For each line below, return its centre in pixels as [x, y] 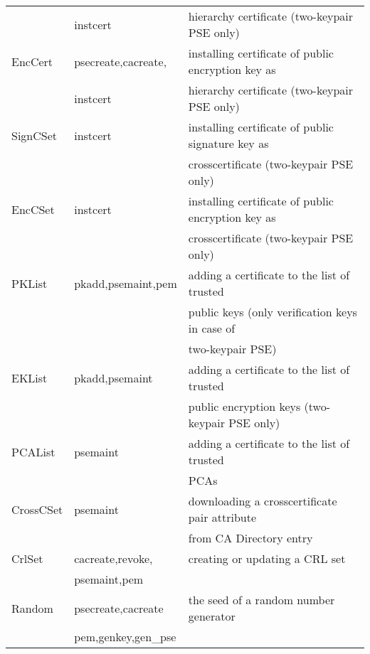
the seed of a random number [261, 600]
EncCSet [33, 209]
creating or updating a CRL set [267, 558]
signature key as [228, 143]
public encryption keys [244, 406]
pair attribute [222, 517]
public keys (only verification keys [273, 312]
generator [212, 616]
